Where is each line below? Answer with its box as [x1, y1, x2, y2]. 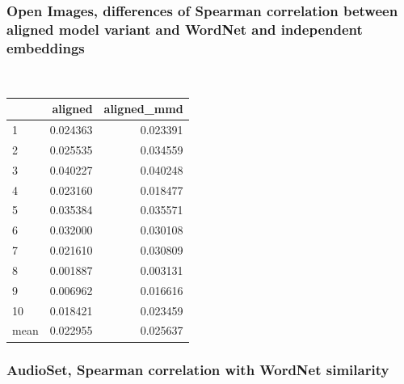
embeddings [6, 37, 85, 57]
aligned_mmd [103, 100, 183, 117]
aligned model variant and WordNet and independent [6, 19, 363, 39]
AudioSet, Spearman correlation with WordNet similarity [6, 360, 389, 380]
